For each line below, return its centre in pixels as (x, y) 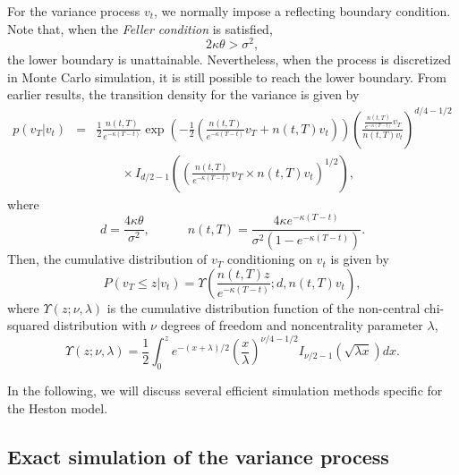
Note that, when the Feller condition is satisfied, (140, 28)
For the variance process (74, 11)
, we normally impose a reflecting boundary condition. (302, 11)
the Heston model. (58, 407)
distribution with (100, 325)
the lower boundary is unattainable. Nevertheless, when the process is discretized (229, 59)
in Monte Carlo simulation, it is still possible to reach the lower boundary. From (227, 76)
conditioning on (270, 259)
